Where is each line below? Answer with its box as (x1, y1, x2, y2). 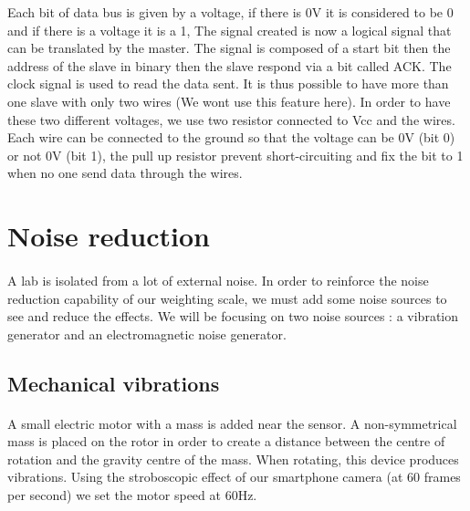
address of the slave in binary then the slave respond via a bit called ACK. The (7, 56, 452, 75)
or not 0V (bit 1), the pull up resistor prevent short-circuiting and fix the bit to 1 (7, 145, 464, 164)
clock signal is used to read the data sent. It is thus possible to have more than (7, 74, 449, 93)
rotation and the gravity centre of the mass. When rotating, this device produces (7, 449, 459, 468)
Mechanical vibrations (7, 369, 220, 397)
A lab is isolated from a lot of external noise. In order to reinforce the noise (7, 270, 429, 289)
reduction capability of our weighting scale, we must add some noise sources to (7, 288, 447, 308)
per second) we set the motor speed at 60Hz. (7, 485, 257, 505)
